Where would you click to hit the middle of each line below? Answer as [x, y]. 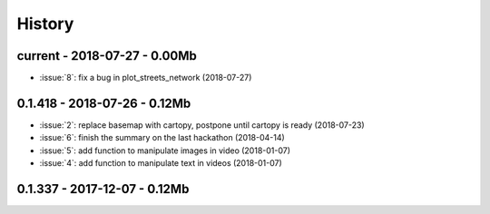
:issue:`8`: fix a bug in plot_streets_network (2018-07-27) [146, 78]
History [45, 24]
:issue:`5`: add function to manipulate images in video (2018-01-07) [165, 151]
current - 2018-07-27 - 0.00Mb [107, 56]
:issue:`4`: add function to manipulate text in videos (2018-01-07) [161, 163]
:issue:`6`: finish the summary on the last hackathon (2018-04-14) [162, 138]
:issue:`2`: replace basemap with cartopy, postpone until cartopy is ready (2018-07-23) [202, 125]
